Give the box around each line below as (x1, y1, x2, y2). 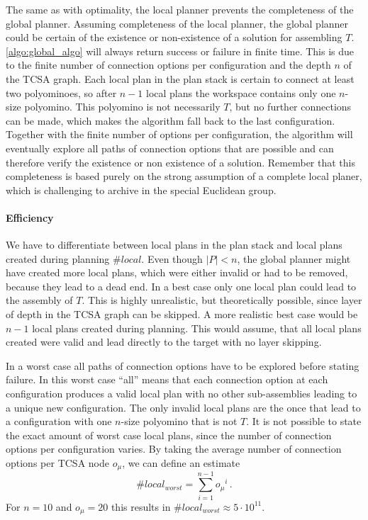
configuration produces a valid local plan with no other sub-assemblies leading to (6, 386, 357, 401)
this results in (111, 499, 171, 514)
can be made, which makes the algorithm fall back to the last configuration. (6, 113, 335, 128)
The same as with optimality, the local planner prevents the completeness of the (6, 2, 354, 16)
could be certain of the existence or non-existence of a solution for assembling (6, 30, 342, 45)
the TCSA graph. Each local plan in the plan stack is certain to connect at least (6, 71, 355, 86)
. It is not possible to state (246, 414, 362, 429)
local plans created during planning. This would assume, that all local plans (32, 320, 362, 335)
